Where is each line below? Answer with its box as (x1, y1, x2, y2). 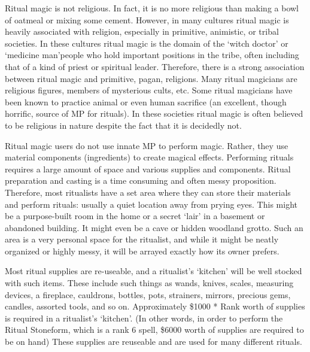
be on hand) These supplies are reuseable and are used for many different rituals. (5, 335, 302, 348)
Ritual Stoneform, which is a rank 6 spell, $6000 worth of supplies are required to (5, 323, 304, 336)
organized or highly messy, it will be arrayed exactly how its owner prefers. (5, 244, 279, 257)
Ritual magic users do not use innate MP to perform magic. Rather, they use (5, 139, 288, 151)
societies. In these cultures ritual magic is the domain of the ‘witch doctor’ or (5, 37, 288, 49)
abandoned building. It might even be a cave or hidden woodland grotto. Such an (5, 221, 303, 233)
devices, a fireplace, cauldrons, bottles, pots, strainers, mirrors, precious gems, (5, 288, 291, 301)
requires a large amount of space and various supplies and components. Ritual (5, 162, 291, 175)
